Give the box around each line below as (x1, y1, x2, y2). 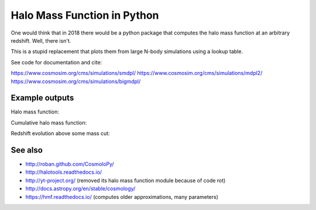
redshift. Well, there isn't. (11, 37, 71, 44)
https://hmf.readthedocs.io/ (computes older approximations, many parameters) (25, 193, 219, 200)
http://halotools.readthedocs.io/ (25, 168, 102, 175)
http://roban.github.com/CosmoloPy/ (25, 161, 114, 168)
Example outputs (11, 93, 74, 103)
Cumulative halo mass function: (11, 119, 87, 126)
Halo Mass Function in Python (11, 9, 159, 22)
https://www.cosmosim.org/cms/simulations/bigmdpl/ (11, 78, 141, 85)
